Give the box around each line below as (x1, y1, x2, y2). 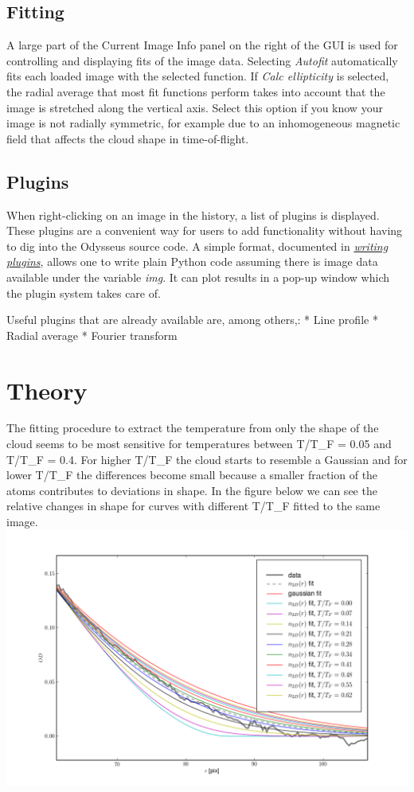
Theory (6, 373, 88, 406)
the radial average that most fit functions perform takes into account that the (6, 83, 385, 99)
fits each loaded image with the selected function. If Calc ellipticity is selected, (6, 68, 389, 84)
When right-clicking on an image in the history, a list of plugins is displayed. (6, 206, 380, 223)
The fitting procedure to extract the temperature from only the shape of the (6, 419, 379, 436)
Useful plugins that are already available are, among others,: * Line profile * (6, 311, 378, 328)
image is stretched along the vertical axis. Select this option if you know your (6, 99, 383, 115)
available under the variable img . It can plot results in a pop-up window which (6, 268, 389, 285)
